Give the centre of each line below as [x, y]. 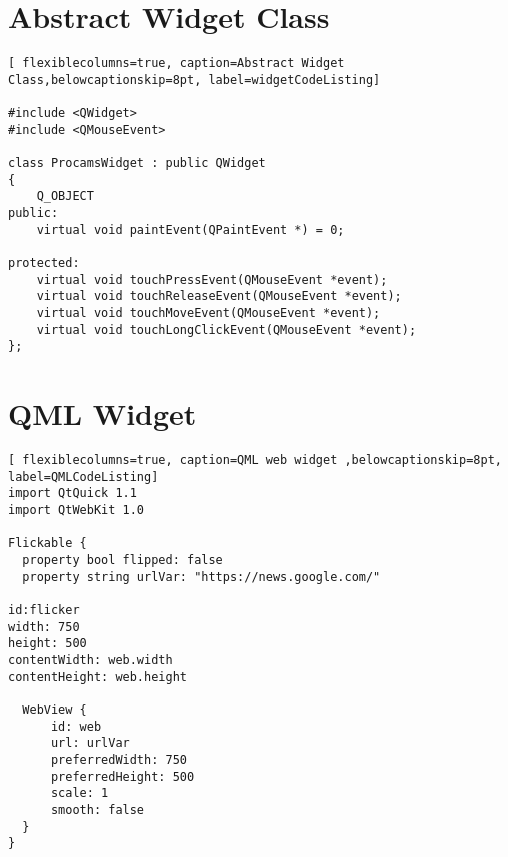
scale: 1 [79, 793]
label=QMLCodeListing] [83, 476]
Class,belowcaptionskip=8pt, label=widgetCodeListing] [194, 79]
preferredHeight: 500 [122, 776]
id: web [76, 726]
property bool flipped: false [122, 560]
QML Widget [102, 413]
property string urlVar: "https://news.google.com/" [201, 576]
